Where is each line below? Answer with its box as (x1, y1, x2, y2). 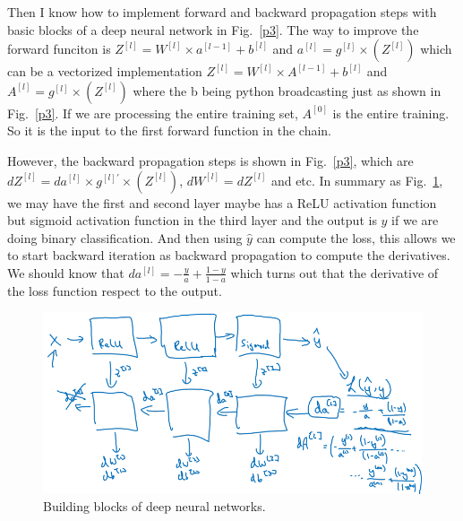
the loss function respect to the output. (7, 281, 222, 300)
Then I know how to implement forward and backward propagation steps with (7, 3, 437, 21)
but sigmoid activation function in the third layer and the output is (7, 211, 377, 230)
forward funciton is (7, 39, 111, 58)
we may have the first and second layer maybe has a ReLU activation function (7, 193, 437, 212)
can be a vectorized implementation (7, 62, 202, 81)
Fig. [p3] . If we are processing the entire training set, (7, 103, 298, 122)
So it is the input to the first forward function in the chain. (7, 121, 331, 140)
